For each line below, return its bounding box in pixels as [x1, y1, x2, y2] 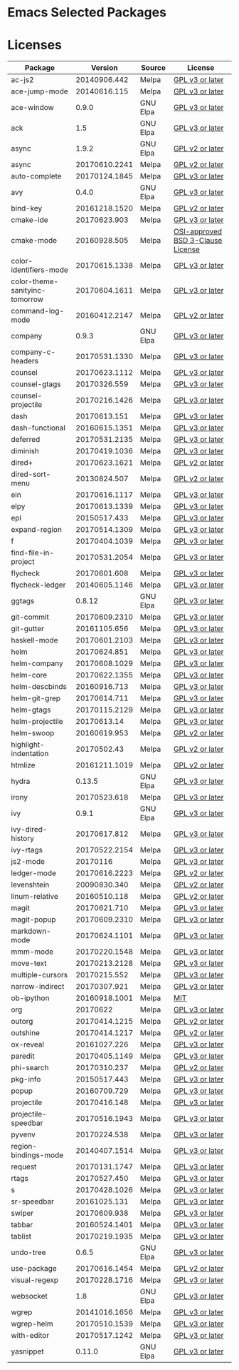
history [11, 833, 34, 843]
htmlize [11, 760, 36, 770]
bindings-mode [11, 1150, 64, 1160]
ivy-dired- [11, 825, 48, 835]
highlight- [11, 740, 45, 750]
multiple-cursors [11, 970, 68, 980]
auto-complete [11, 171, 62, 181]
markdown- [11, 926, 51, 936]
